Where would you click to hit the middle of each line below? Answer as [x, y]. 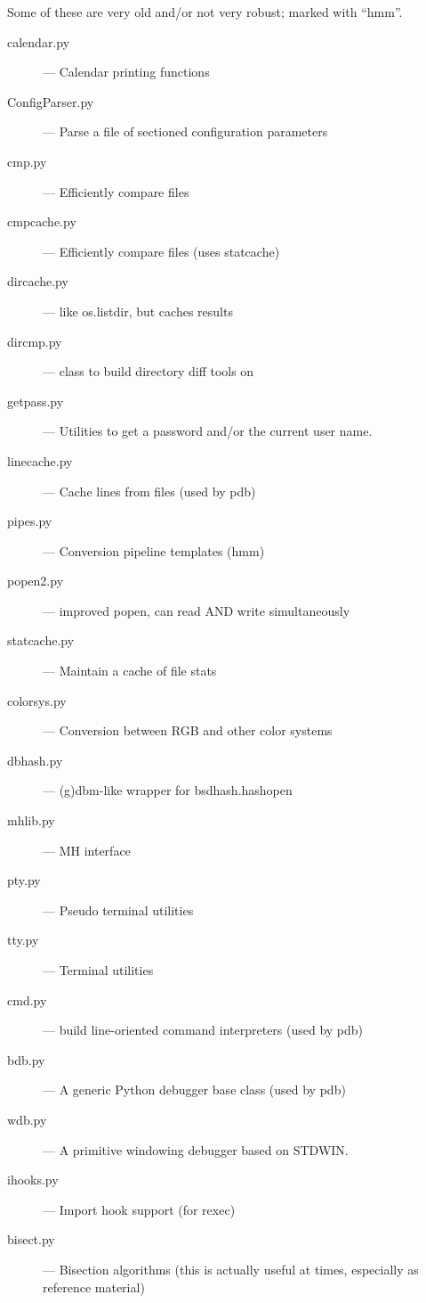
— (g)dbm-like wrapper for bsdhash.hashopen [168, 790]
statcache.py [41, 640]
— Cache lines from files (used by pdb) [149, 491]
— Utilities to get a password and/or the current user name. [208, 431]
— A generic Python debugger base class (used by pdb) [194, 1090]
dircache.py [38, 281]
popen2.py [36, 581]
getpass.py [36, 401]
